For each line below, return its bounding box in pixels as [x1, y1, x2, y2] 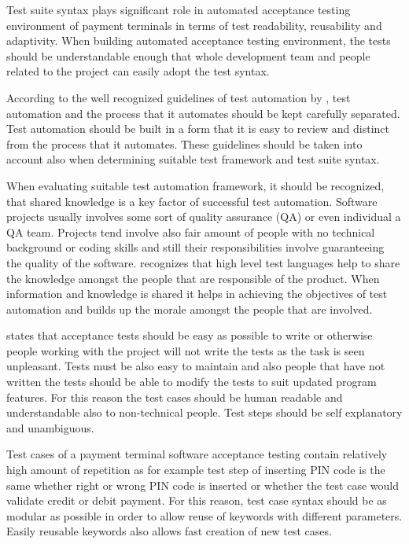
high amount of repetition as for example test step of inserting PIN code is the [6, 461, 385, 478]
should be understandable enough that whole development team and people [6, 47, 370, 64]
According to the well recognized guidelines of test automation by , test [6, 89, 351, 105]
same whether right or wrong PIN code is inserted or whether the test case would [6, 476, 399, 493]
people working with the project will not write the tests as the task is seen [6, 342, 365, 358]
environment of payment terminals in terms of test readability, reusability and [6, 17, 382, 33]
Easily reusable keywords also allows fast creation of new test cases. [6, 523, 332, 539]
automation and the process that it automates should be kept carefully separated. [6, 105, 400, 121]
